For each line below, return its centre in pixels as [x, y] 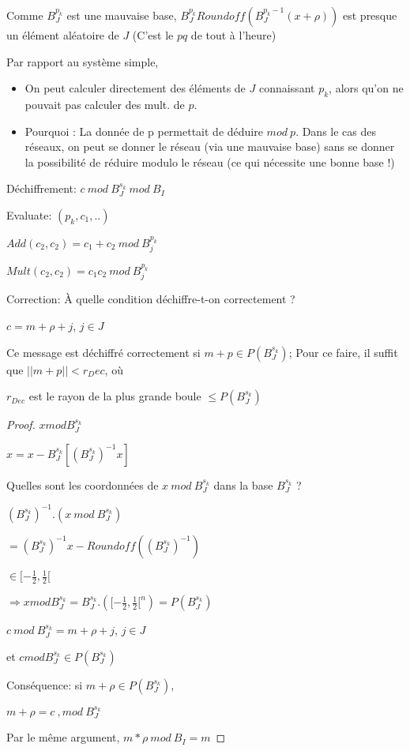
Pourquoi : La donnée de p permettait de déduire [144, 131]
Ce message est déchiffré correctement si [103, 352]
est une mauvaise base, [122, 15]
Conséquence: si [45, 684]
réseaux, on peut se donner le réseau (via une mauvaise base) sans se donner [210, 146]
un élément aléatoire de [63, 35]
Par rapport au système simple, [83, 61]
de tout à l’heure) [233, 35]
